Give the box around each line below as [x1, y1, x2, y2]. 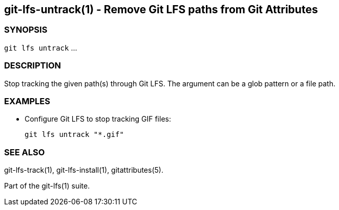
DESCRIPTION [4, 60, 61, 71]
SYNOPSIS [4, 25, 48, 35]
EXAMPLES [4, 96, 50, 106]
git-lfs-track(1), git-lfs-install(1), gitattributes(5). [4, 166, 163, 175]
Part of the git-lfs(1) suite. [4, 181, 90, 191]
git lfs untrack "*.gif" [25, 130, 124, 139]
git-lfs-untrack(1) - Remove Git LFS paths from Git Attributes [4, 3, 318, 16]
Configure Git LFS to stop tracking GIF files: [25, 114, 171, 124]
